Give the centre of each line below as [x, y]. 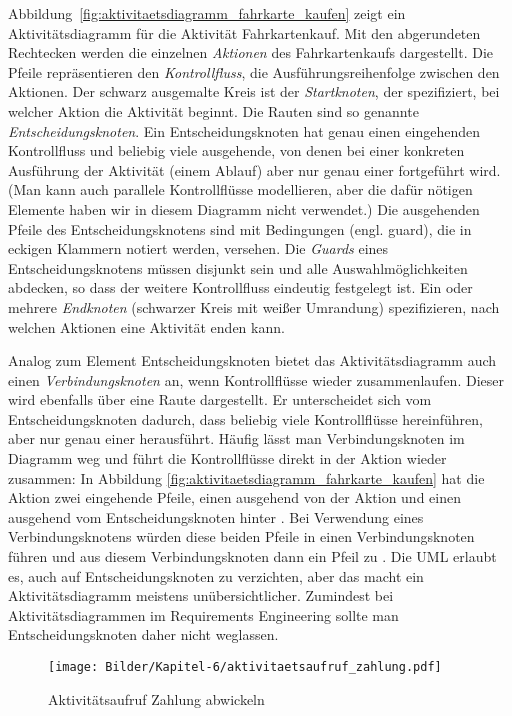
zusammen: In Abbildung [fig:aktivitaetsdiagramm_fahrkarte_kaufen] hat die [246, 477]
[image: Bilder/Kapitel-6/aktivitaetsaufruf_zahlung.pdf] [245, 667]
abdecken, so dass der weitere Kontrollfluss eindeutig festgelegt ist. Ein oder [240, 287]
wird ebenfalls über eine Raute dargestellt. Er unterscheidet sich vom [220, 399]
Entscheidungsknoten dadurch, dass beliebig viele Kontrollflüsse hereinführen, [245, 418]
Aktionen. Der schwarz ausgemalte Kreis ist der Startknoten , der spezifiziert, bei [254, 91]
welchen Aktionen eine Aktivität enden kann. [146, 326]
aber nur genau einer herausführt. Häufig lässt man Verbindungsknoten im [236, 438]
